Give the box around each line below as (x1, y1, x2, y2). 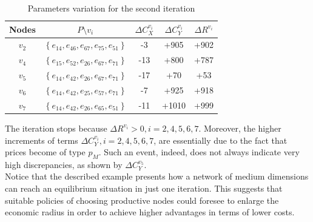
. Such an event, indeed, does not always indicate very (98, 146, 300, 158)
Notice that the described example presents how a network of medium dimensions (5, 170, 309, 183)
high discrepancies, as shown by (5, 158, 123, 170)
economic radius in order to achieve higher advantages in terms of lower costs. (5, 206, 295, 218)
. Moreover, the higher (198, 121, 281, 134)
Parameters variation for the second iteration (27, 2, 195, 14)
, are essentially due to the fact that (153, 133, 288, 146)
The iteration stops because (5, 121, 107, 134)
